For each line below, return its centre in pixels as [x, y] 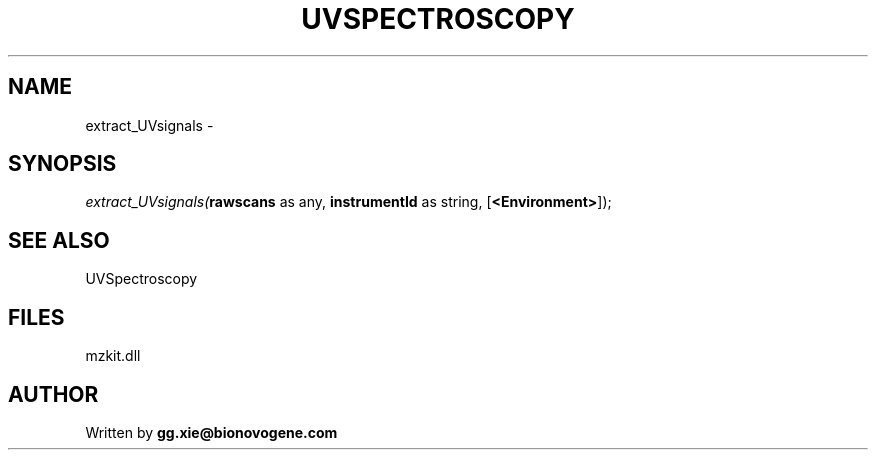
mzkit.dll [113, 356]
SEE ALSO [59, 240]
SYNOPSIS [62, 164]
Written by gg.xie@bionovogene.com [211, 432]
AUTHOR [53, 394]
